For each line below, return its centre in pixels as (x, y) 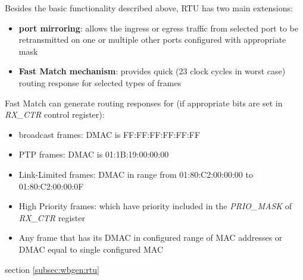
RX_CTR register (52, 217)
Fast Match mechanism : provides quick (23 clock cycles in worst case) (152, 71)
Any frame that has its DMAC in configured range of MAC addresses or (151, 237)
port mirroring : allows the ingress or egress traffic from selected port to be (158, 28)
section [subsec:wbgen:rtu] (52, 269)
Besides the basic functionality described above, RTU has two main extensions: (149, 8)
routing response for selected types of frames (100, 82)
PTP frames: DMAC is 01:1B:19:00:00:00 (94, 154)
